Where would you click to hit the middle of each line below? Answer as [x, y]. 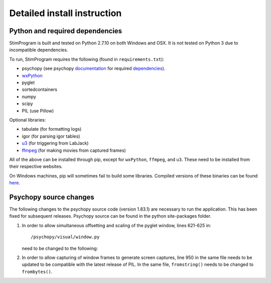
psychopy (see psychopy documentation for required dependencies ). [94, 68]
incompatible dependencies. [39, 50]
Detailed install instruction [65, 13]
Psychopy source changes [52, 197]
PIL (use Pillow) [38, 111]
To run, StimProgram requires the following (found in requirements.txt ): [87, 59]
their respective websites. [36, 166]
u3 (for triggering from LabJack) [55, 143]
